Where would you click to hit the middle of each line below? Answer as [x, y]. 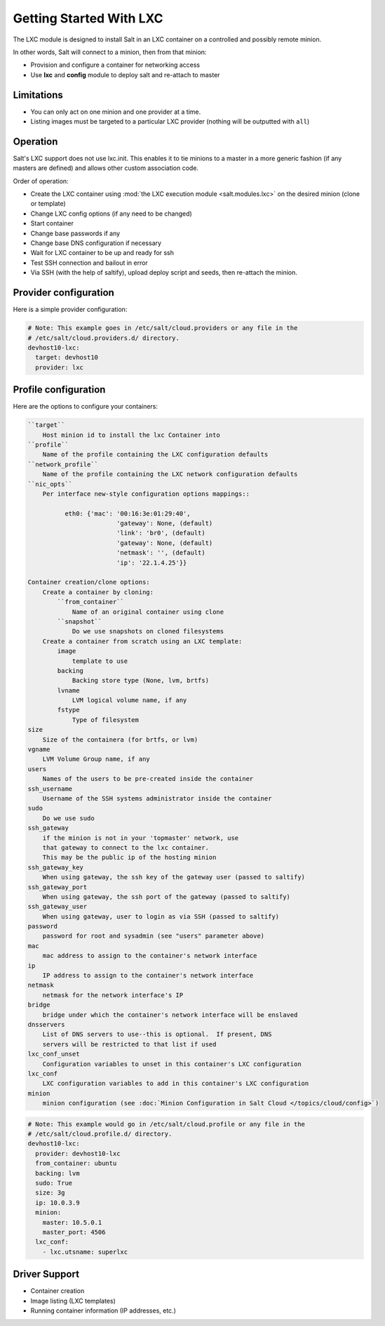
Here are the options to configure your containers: [85, 407]
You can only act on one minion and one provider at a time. [116, 112]
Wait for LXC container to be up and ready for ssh [102, 253]
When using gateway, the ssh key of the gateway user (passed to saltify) [174, 877]
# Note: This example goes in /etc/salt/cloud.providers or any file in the [163, 328]
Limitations [38, 95]
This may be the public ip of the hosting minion [129, 858]
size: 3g [50, 1193]
